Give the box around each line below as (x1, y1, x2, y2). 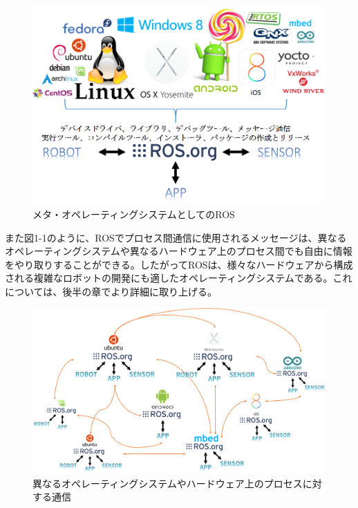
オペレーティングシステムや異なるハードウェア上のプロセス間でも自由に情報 (5, 244, 352, 258)
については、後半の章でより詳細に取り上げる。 (5, 284, 218, 298)
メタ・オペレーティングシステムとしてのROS (32, 206, 235, 221)
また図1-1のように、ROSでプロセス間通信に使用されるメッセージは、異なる (5, 230, 347, 244)
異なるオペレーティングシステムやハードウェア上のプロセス (32, 476, 303, 490)
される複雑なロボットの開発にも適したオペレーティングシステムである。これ (5, 271, 352, 285)
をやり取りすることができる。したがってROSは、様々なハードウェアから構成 (5, 257, 353, 271)
